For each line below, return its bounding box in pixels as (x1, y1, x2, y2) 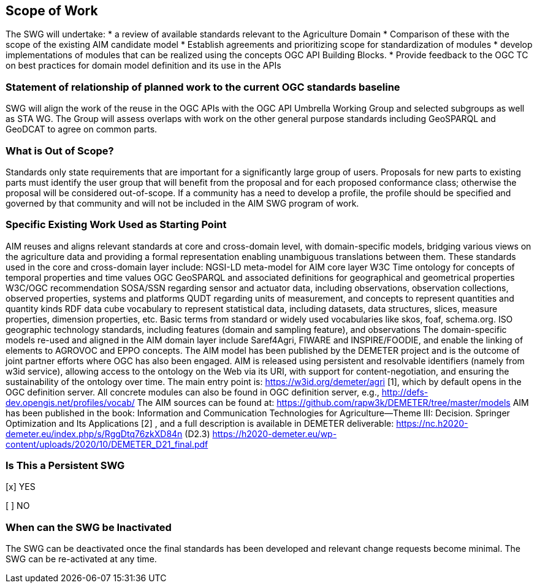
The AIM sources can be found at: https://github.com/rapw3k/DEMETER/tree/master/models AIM (137, 397, 529, 408)
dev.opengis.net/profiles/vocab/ (6, 397, 135, 408)
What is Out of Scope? (6, 144, 114, 157)
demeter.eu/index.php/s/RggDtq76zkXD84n (6, 428, 183, 439)
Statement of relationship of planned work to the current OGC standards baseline (6, 80, 400, 93)
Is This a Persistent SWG (6, 459, 125, 472)
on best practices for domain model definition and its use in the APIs (6, 60, 281, 71)
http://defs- (381, 386, 428, 397)
